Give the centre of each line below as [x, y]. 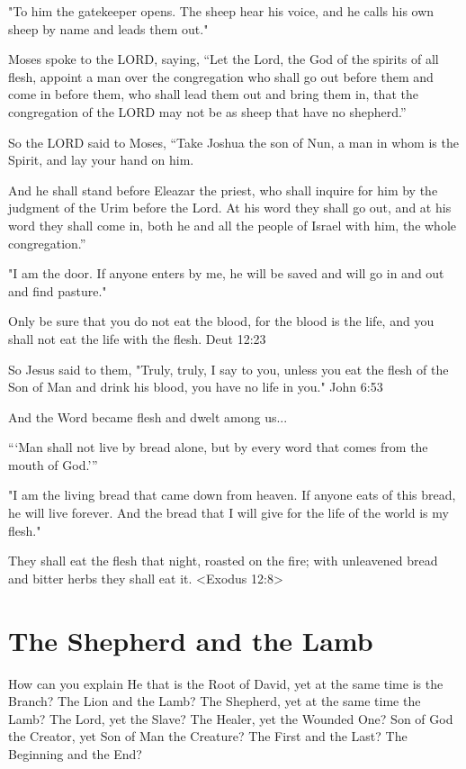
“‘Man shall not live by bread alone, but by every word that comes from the [218, 447]
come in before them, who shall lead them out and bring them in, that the [213, 94]
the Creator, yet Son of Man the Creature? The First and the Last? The [208, 736]
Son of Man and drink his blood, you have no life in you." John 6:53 [196, 387]
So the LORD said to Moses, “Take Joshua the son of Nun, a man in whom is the [233, 142]
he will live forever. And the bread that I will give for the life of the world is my [229, 513]
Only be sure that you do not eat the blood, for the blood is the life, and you [221, 321]
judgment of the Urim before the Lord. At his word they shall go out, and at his [230, 208]
